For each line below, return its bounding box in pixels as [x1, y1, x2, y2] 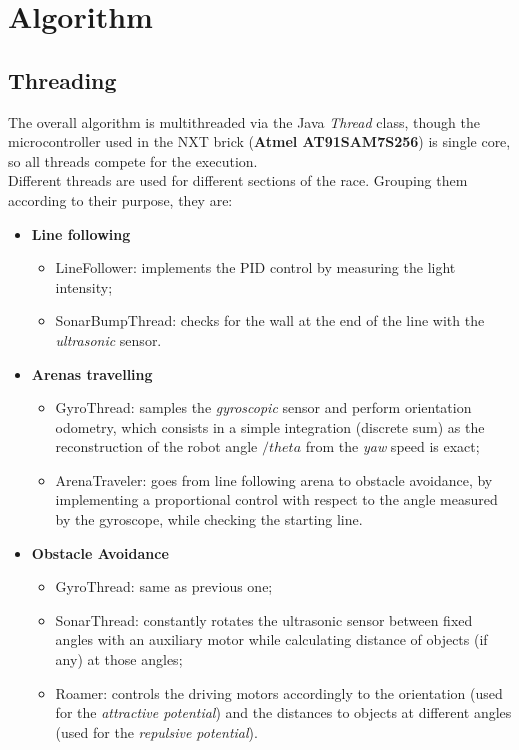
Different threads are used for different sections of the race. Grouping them [8, 170, 468, 191]
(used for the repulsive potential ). [55, 721, 258, 742]
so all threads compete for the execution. [8, 150, 258, 171]
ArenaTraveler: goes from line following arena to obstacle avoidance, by [55, 469, 493, 490]
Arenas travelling [31, 363, 153, 384]
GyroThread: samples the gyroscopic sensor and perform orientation [55, 397, 472, 418]
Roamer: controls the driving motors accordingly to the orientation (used [55, 682, 503, 703]
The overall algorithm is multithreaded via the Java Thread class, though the [8, 111, 480, 132]
